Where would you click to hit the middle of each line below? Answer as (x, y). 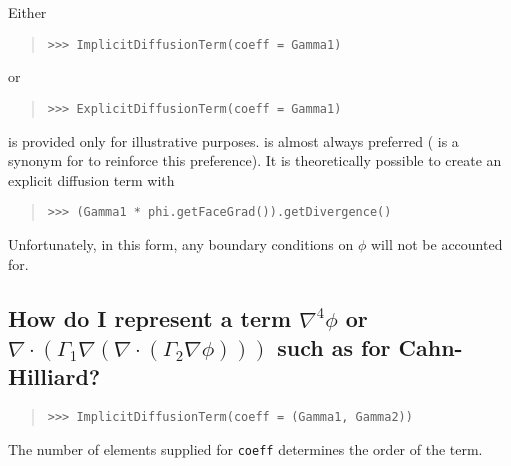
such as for (334, 346)
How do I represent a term (150, 317)
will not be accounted (437, 243)
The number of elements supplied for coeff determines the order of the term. (245, 448)
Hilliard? (54, 376)
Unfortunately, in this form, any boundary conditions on (181, 243)
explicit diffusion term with (91, 179)
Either (27, 12)
